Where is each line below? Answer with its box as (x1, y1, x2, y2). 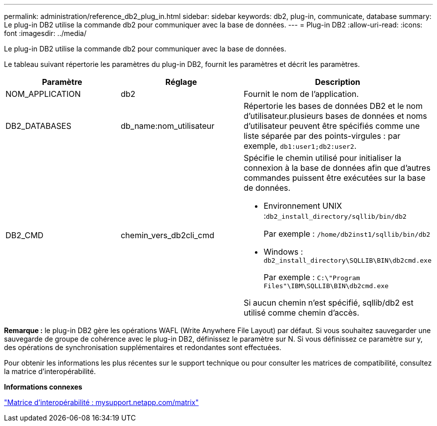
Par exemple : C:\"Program (263, 272, 360, 282)
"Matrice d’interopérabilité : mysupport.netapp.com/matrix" (4, 398, 199, 407)
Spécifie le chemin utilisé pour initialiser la (243, 153, 402, 163)
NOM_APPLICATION (5, 89, 81, 99)
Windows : (263, 247, 303, 257)
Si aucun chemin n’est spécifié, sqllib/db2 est (243, 298, 414, 308)
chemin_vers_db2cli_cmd (120, 230, 215, 240)
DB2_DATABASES (5, 121, 71, 131)
